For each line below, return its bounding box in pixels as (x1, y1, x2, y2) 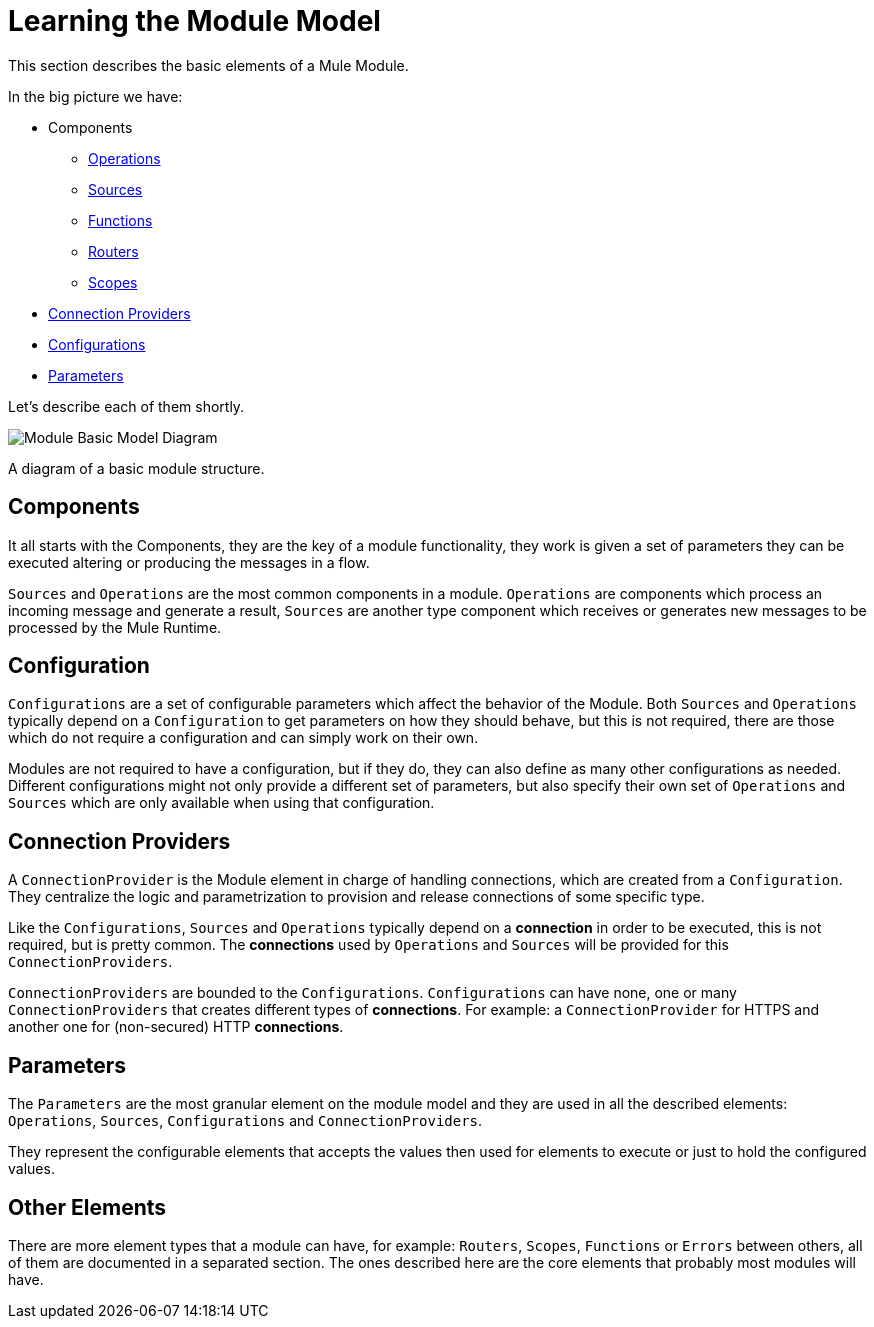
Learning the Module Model (8, 4, 381, 38)
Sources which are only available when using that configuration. (8, 794, 435, 812)
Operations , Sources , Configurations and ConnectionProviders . (8, 1112, 483, 1130)
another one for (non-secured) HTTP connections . (8, 1018, 344, 1036)
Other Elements (8, 1194, 167, 1220)
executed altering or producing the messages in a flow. (8, 553, 370, 571)
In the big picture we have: (8, 87, 183, 105)
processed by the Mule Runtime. (8, 618, 222, 636)
